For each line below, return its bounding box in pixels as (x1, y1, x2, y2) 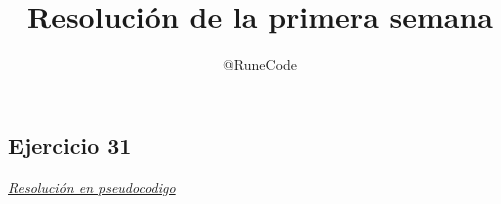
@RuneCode (222, 54, 298, 75)
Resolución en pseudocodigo (8, 176, 176, 197)
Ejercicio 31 (8, 129, 132, 160)
